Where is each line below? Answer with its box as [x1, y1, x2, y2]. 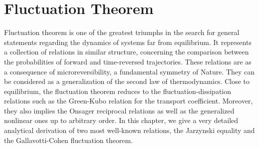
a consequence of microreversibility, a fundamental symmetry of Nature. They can [4, 66, 255, 76]
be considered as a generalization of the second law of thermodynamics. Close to [4, 76, 250, 86]
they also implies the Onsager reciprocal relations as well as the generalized [4, 105, 235, 115]
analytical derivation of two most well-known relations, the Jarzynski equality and [4, 125, 255, 135]
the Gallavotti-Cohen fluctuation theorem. [4, 134, 133, 145]
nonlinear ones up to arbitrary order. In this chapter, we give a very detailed [4, 115, 239, 125]
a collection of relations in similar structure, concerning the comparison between [4, 46, 249, 57]
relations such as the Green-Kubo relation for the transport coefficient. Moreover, [4, 95, 253, 106]
